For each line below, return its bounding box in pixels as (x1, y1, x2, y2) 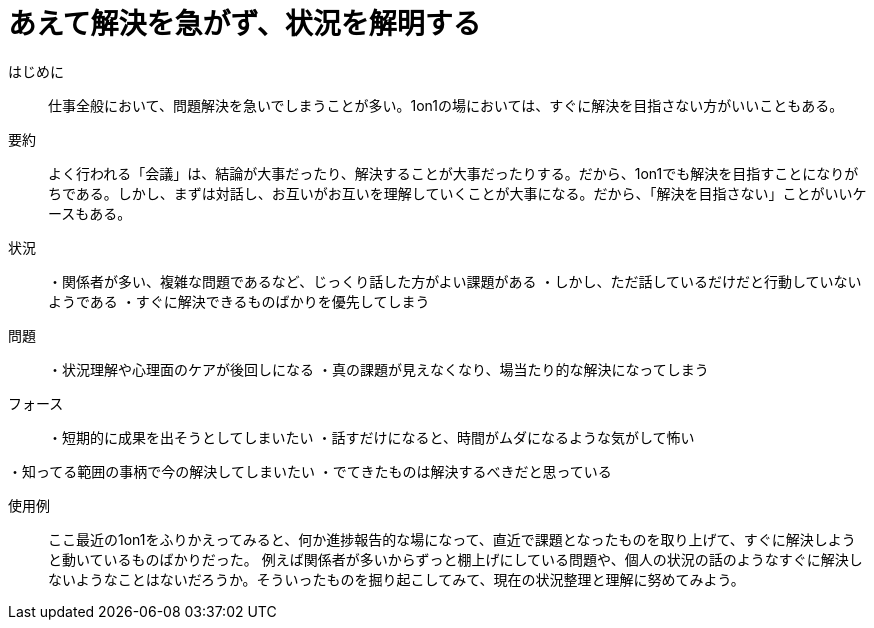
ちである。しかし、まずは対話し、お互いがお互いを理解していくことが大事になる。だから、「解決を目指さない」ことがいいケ (48, 184, 867, 202)
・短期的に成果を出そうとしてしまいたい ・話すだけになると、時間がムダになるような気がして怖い (48, 428, 695, 446)
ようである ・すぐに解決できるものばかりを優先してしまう (48, 292, 430, 310)
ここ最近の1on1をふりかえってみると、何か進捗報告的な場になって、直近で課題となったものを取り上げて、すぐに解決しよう (48, 530, 856, 548)
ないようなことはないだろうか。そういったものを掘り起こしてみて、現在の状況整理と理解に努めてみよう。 (48, 570, 745, 588)
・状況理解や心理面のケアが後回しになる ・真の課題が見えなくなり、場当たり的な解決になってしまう (48, 360, 709, 378)
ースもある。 (48, 204, 132, 222)
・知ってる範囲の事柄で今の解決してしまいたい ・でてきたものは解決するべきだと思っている (8, 462, 612, 480)
